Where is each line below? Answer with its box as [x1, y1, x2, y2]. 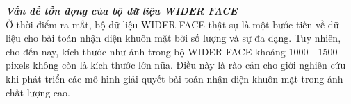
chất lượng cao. [6, 85, 70, 99]
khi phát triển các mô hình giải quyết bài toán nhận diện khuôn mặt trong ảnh [6, 71, 343, 85]
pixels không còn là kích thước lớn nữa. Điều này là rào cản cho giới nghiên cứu [6, 58, 346, 72]
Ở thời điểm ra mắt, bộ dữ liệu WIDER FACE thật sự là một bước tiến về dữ [6, 17, 339, 31]
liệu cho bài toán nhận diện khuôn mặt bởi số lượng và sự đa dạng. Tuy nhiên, [6, 31, 341, 45]
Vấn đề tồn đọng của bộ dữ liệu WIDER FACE [6, 3, 238, 17]
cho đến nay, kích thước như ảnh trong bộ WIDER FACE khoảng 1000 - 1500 [6, 44, 338, 58]
